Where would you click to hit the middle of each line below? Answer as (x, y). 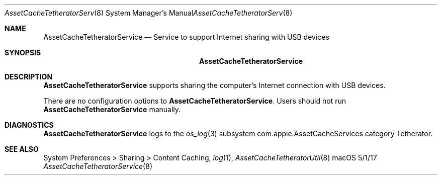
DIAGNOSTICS (29, 125)
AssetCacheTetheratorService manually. (112, 109)
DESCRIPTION (29, 77)
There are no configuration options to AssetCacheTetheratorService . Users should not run (195, 101)
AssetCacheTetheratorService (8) (98, 166)
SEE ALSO (22, 149)
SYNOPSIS (23, 53)
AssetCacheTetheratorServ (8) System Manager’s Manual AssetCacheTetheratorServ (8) (149, 13)
